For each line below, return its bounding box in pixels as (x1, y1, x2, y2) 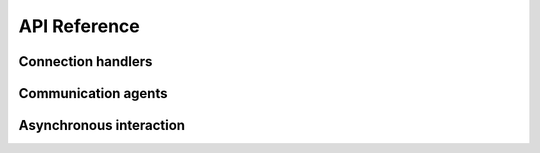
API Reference (18, 15, 140, 37)
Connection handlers (18, 53, 153, 70)
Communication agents (18, 85, 168, 102)
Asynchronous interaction (18, 117, 185, 134)
